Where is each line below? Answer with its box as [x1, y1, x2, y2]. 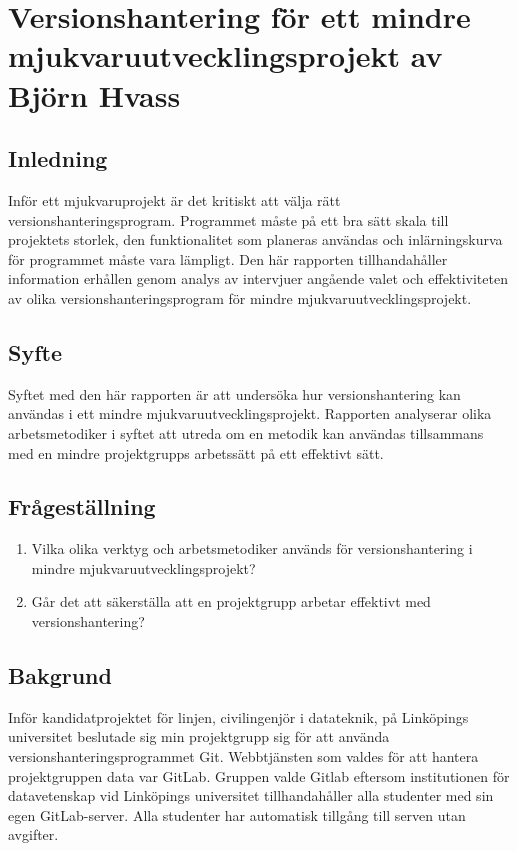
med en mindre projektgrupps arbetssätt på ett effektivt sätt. [8, 442, 384, 463]
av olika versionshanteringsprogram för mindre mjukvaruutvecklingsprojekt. [8, 287, 472, 308]
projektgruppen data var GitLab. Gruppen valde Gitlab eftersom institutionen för [8, 765, 510, 786]
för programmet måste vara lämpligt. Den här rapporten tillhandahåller [8, 248, 448, 269]
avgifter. [8, 824, 59, 845]
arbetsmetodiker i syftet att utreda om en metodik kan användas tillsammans [8, 422, 484, 443]
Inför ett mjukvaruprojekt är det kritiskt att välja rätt [8, 189, 341, 210]
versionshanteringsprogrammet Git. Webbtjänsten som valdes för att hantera [8, 746, 479, 767]
